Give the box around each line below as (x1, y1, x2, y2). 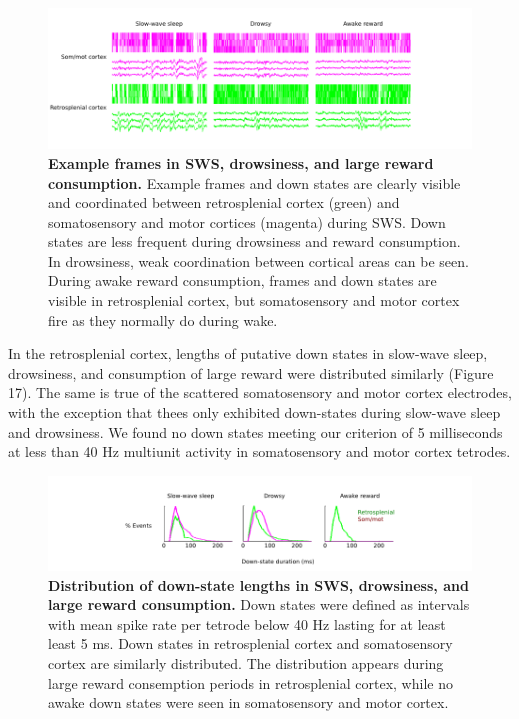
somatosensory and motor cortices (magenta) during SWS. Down (48, 211, 446, 232)
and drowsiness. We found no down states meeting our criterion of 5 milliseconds (8, 421, 503, 442)
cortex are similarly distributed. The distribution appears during (48, 652, 444, 673)
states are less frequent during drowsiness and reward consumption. (48, 231, 461, 252)
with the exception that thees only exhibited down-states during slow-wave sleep (8, 402, 501, 423)
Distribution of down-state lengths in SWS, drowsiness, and (48, 574, 469, 595)
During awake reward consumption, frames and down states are (48, 270, 437, 291)
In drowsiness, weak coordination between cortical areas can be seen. (48, 250, 469, 271)
